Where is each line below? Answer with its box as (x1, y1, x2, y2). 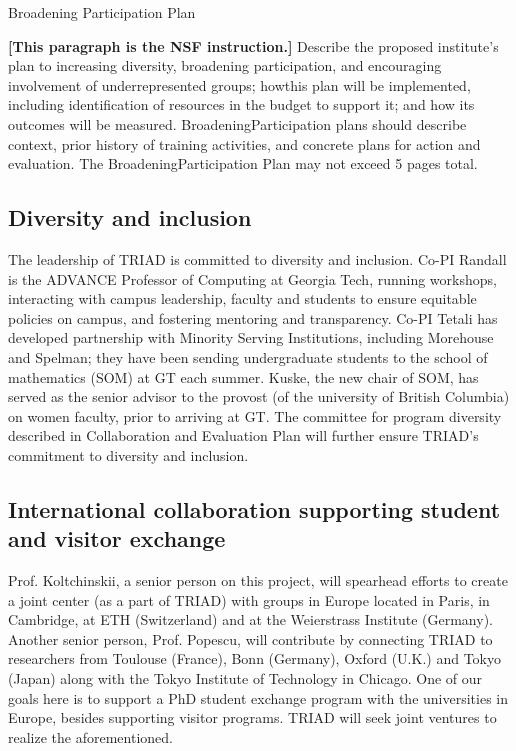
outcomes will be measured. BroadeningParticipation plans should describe (8, 113, 467, 134)
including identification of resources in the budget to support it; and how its (8, 94, 475, 115)
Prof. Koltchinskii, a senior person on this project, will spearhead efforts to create (8, 570, 508, 591)
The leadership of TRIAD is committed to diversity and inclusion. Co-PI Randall (8, 248, 507, 269)
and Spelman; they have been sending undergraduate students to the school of (8, 346, 488, 367)
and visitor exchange (8, 523, 226, 554)
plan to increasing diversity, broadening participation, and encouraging (8, 55, 442, 76)
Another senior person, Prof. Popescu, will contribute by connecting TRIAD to (8, 628, 493, 649)
